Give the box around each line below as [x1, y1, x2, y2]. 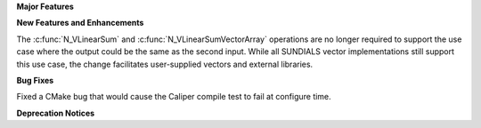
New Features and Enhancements [16, 18, 144, 28]
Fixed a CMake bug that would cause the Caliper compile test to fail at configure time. [16, 92, 331, 102]
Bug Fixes [16, 75, 54, 85]
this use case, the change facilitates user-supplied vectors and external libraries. [16, 59, 314, 69]
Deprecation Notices [16, 108, 95, 118]
